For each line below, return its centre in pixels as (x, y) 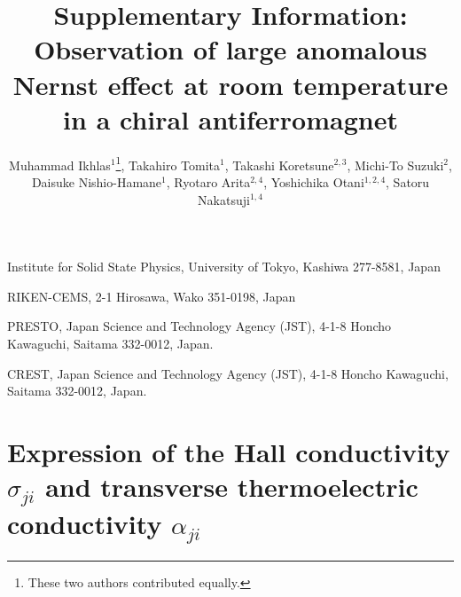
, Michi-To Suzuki (395, 165)
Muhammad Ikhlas (60, 165)
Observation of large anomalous (230, 49)
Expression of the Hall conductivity (229, 451)
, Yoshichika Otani (314, 181)
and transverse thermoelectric (232, 487)
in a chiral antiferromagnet (230, 118)
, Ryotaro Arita (208, 181)
